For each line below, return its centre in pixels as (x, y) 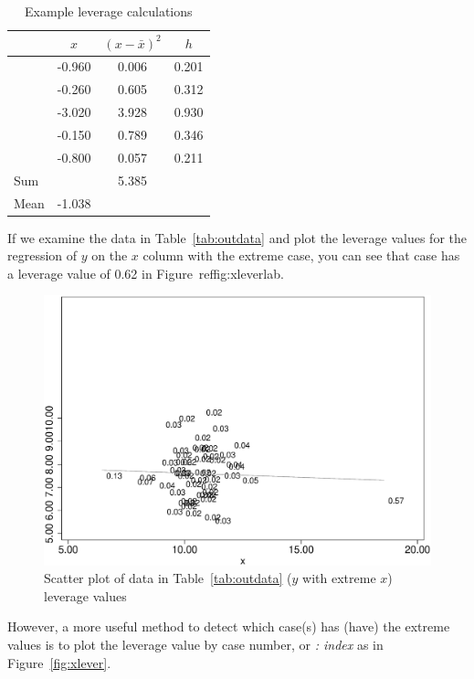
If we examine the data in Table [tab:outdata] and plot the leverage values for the (237, 237)
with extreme (339, 578)
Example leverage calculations (109, 11)
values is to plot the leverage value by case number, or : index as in (195, 644)
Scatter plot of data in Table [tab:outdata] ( (168, 578)
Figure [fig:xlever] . (59, 662)
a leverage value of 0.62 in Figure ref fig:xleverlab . (146, 273)
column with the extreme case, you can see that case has (301, 255)
